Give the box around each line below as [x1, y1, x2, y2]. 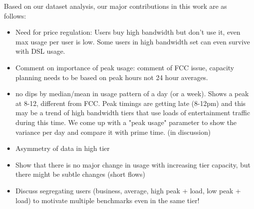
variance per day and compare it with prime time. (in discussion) [15, 126, 211, 137]
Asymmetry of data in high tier [15, 143, 110, 153]
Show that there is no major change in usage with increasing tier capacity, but [15, 159, 251, 169]
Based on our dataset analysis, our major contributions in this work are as [4, 1, 227, 11]
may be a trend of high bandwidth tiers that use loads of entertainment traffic [15, 107, 250, 118]
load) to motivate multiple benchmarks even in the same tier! [15, 195, 200, 205]
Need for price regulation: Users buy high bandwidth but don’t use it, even [15, 27, 241, 37]
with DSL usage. [15, 46, 65, 56]
